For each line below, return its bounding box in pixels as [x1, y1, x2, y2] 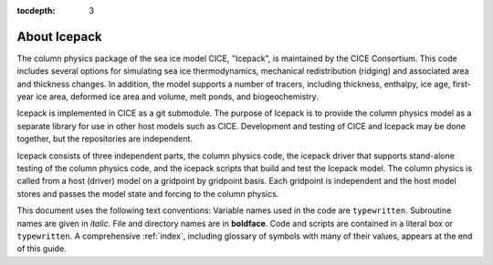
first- [452, 78, 472, 89]
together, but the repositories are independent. [16, 133, 194, 145]
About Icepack [16, 28, 102, 45]
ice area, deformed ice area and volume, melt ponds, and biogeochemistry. [35, 91, 319, 102]
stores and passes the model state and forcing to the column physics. [16, 188, 279, 199]
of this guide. [16, 243, 68, 254]
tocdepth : [16, 5, 56, 15]
